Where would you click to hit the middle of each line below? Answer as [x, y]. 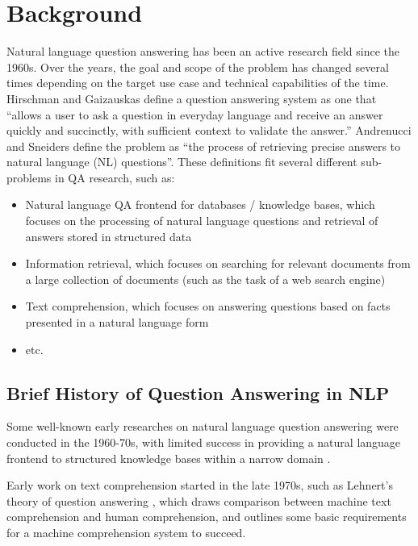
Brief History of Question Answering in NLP [198, 392]
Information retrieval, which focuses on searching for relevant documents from [218, 263]
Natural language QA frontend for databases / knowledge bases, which [200, 204]
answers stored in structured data [109, 236]
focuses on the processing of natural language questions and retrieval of [202, 221]
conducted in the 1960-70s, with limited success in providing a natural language [204, 442]
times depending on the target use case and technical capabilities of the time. [198, 83]
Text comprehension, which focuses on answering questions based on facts [208, 306]
